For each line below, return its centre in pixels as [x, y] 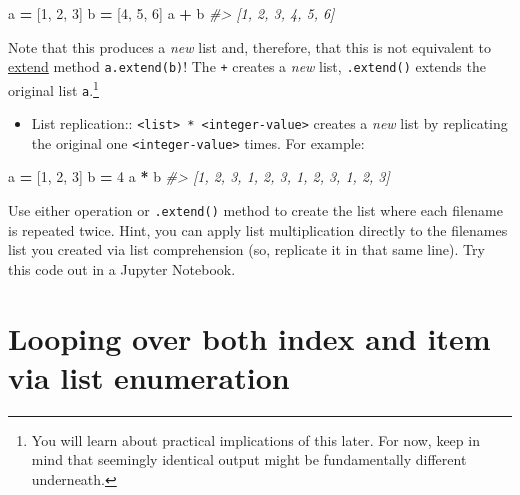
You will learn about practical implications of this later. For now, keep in [255, 439]
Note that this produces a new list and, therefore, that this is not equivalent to [250, 46]
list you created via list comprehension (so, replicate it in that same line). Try [246, 249]
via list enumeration [149, 376]
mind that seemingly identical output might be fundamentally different [249, 459]
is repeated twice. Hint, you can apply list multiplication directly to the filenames [258, 229]
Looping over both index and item [249, 337]
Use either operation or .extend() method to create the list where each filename [255, 210]
